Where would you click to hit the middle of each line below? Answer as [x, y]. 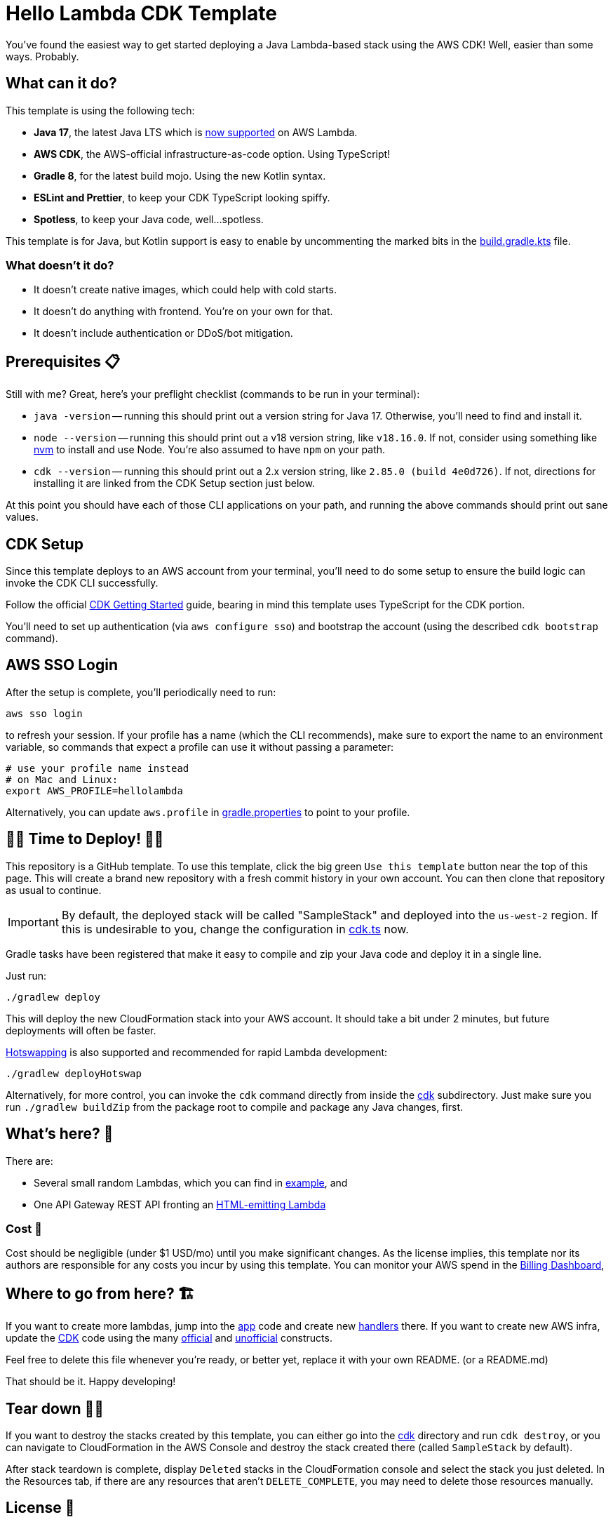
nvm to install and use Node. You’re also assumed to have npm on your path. [210, 450]
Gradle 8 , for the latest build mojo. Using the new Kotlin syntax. [180, 175]
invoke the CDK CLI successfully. [82, 583]
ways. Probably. [42, 56]
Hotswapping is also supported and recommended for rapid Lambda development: [197, 1052]
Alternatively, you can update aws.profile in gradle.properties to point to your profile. [208, 812]
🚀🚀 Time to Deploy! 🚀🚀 [85, 839]
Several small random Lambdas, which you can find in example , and [191, 1182]
